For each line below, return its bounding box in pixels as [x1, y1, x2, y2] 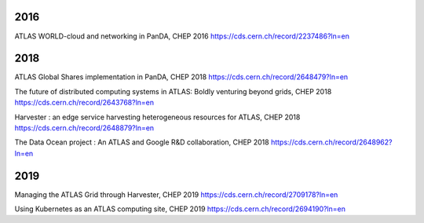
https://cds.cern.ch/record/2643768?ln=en [14, 98, 155, 108]
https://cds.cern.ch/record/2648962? [271, 137, 393, 147]
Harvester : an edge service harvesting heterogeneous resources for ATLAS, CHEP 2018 [14, 112, 301, 122]
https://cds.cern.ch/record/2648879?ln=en [14, 122, 155, 133]
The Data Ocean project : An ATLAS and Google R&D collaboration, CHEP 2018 [14, 137, 270, 147]
